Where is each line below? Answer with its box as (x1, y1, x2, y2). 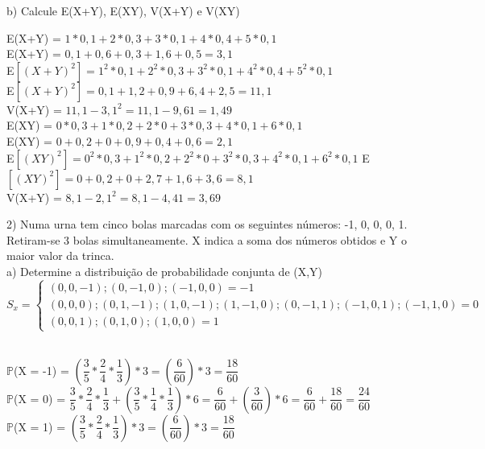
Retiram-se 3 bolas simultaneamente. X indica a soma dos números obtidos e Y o (6, 231, 407, 248)
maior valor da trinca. (6, 247, 114, 264)
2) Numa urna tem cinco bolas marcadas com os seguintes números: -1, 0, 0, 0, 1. (6, 216, 408, 233)
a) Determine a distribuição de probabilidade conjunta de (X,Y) (6, 262, 323, 279)
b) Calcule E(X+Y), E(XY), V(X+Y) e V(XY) (6, 2, 240, 19)
